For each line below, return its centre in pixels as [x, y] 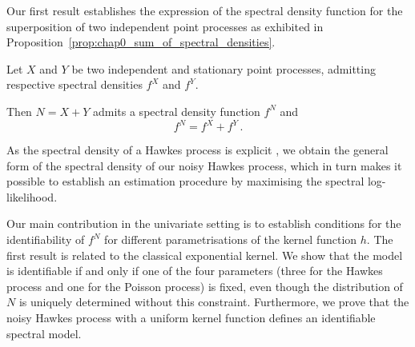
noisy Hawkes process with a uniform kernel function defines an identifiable [191, 317]
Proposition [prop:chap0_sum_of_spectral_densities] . [141, 42]
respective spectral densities [75, 84]
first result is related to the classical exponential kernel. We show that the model [205, 255]
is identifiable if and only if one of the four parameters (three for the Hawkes [195, 271]
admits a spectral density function [176, 111]
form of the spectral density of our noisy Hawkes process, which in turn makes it [204, 165]
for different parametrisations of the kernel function [231, 239]
